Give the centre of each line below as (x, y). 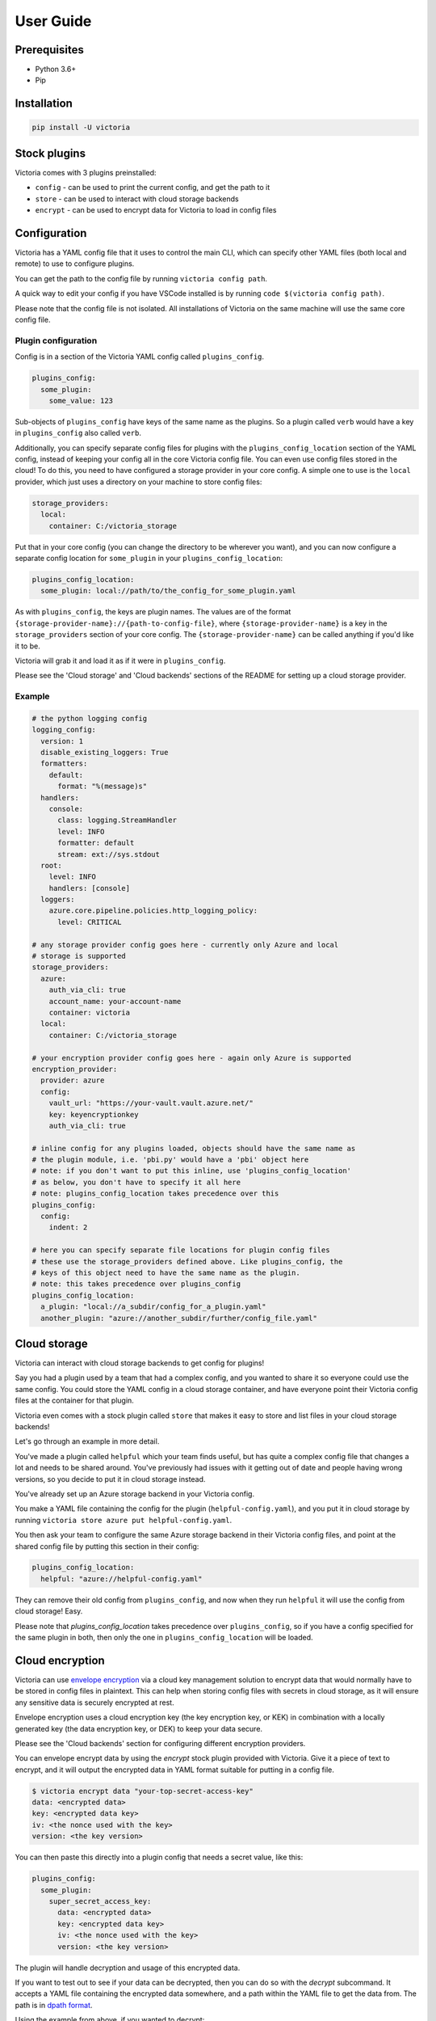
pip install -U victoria (81, 128)
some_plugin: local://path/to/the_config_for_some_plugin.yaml (168, 591)
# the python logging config (90, 718)
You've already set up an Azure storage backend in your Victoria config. (134, 1494)
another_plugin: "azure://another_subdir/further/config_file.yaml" (179, 1318)
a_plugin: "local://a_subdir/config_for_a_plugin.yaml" (153, 1307)
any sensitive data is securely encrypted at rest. (94, 1702)
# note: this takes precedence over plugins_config (136, 1284)
